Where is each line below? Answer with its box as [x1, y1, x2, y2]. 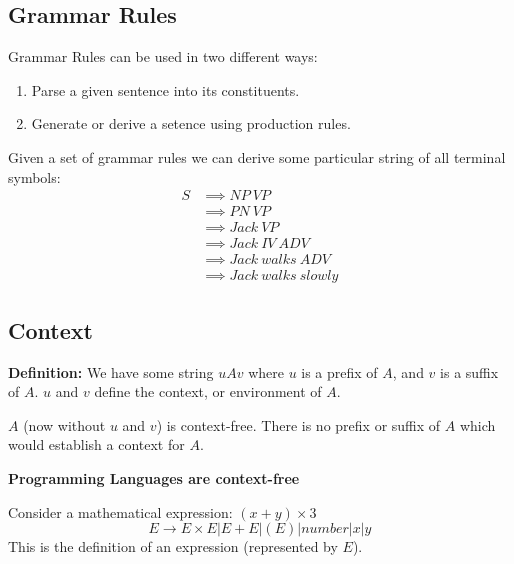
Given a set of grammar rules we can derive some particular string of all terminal [8, 146, 506, 167]
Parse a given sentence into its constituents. [31, 79, 300, 100]
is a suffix [440, 361, 499, 382]
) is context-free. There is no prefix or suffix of [156, 414, 441, 435]
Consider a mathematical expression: [8, 501, 233, 522]
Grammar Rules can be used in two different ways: [8, 46, 318, 67]
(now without [23, 414, 106, 435]
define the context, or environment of [94, 381, 322, 402]
